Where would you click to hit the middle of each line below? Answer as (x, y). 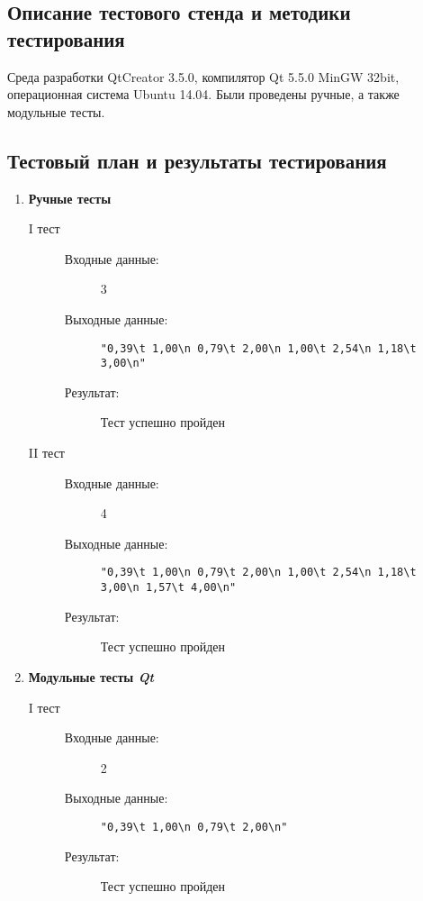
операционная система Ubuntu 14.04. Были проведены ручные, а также (203, 94)
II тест (46, 453)
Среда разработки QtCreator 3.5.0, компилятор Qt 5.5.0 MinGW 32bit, (203, 76)
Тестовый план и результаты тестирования (197, 160)
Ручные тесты (70, 198)
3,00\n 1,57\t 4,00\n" (168, 588)
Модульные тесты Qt (91, 676)
